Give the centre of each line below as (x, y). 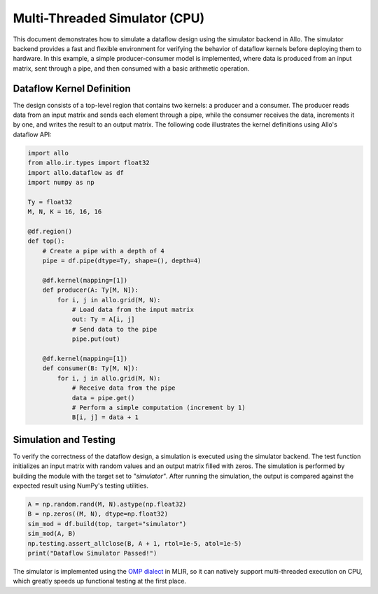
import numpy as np (61, 182)
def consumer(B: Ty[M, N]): (91, 368)
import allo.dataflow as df (76, 172)
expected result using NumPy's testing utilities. (80, 486)
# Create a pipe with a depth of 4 (103, 251)
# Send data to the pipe (114, 329)
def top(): (46, 241)
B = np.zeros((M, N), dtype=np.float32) (98, 514)
